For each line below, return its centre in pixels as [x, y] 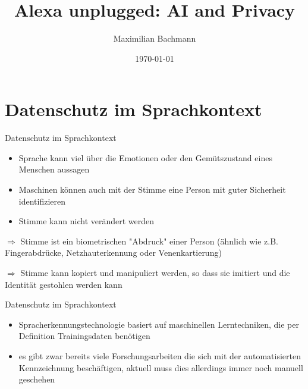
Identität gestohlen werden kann [64, 284]
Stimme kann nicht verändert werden [87, 221]
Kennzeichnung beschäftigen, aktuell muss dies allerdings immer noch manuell [161, 367]
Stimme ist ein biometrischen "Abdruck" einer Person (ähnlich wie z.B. [149, 241]
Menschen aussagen [54, 169]
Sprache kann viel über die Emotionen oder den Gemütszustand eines [145, 157]
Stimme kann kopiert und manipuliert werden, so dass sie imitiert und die [155, 272]
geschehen [37, 379]
